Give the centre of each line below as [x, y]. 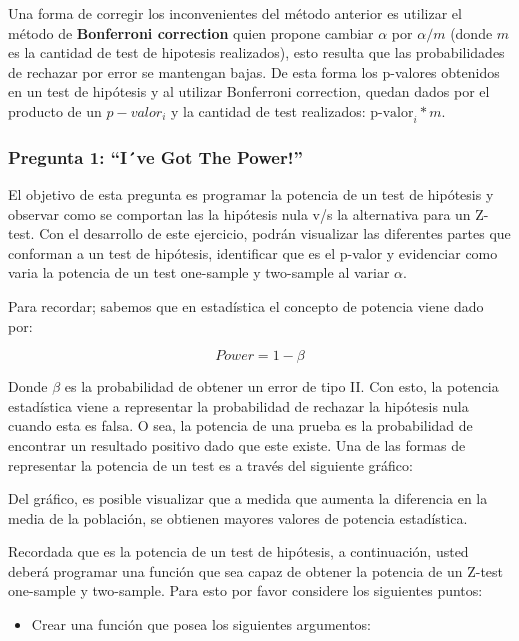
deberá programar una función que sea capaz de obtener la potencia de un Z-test [256, 570]
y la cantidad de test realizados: [268, 110]
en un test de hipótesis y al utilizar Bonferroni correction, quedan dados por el [249, 91]
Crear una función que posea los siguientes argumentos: [201, 624]
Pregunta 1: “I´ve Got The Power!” [155, 156]
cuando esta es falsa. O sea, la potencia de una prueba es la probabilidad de [240, 425]
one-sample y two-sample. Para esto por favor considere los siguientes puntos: [245, 590]
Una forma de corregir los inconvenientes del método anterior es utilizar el [235, 13]
